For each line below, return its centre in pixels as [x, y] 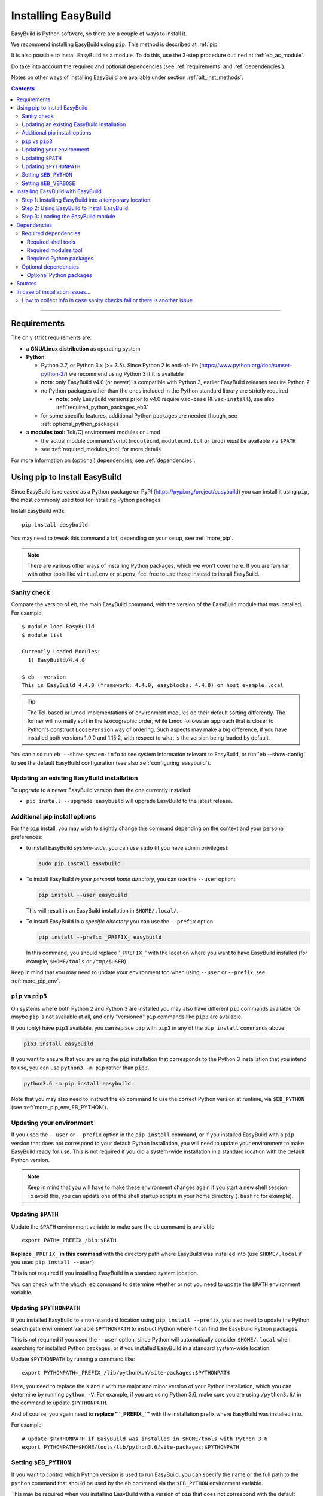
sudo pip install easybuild [80, 864]
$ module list [42, 635]
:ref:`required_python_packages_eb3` [102, 408]
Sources [27, 284]
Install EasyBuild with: [38, 511]
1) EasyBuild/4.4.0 [56, 660]
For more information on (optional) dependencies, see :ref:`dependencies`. [103, 460]
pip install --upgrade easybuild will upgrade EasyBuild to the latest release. [129, 801]
